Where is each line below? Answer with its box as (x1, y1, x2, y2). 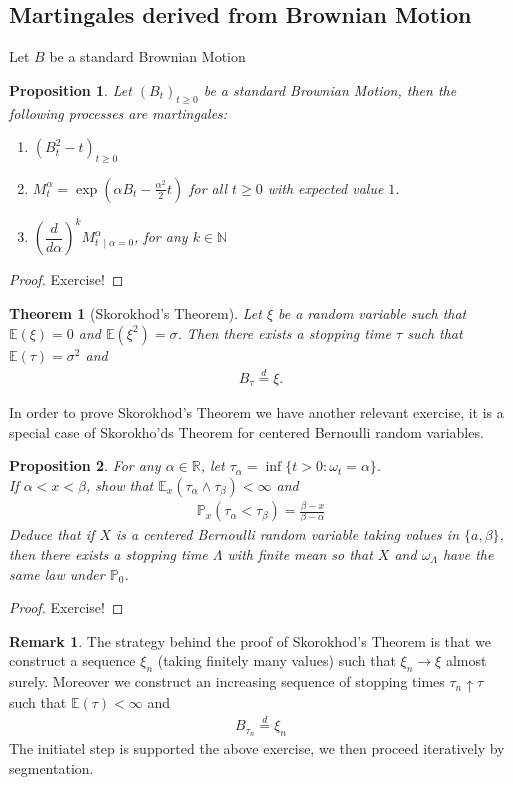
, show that (85, 474, 154, 495)
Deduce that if (9, 524, 95, 545)
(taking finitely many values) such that (157, 650, 396, 671)
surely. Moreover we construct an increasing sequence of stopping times (9, 671, 445, 692)
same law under (9, 563, 105, 584)
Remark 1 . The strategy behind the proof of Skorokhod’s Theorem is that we (9, 630, 491, 651)
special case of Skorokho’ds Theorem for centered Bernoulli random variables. (9, 421, 484, 442)
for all (189, 177, 227, 198)
